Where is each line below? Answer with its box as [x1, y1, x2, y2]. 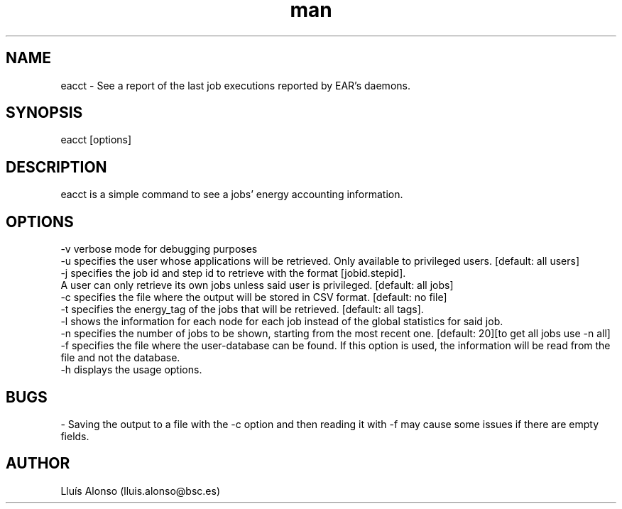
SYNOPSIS [6, 104, 83, 122]
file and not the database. [60, 351, 180, 364]
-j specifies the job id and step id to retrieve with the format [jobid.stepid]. [60, 267, 406, 280]
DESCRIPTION [6, 158, 107, 176]
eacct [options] [60, 133, 132, 146]
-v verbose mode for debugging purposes [60, 243, 258, 256]
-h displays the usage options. [60, 363, 202, 376]
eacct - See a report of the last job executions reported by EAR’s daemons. [60, 79, 410, 92]
